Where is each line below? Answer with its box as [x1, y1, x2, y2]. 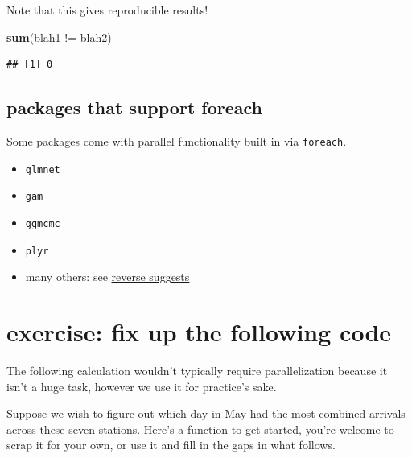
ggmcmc [25, 217, 60, 229]
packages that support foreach [6, 95, 263, 120]
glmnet [25, 163, 60, 175]
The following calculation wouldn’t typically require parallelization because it [6, 361, 388, 378]
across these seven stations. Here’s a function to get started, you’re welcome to [6, 420, 394, 437]
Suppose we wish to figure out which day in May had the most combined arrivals [6, 405, 406, 422]
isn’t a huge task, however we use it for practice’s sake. [6, 378, 277, 394]
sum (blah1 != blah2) [6, 28, 112, 45]
